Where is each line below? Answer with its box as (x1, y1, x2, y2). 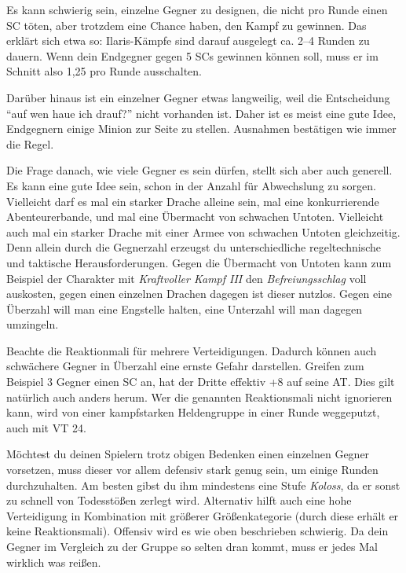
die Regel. (6, 135, 54, 152)
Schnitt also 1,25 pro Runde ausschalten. (6, 63, 202, 79)
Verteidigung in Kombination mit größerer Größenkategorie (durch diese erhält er (6, 507, 399, 523)
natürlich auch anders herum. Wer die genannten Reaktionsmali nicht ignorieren (6, 388, 393, 405)
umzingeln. (6, 316, 59, 332)
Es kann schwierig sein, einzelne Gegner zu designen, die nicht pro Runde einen (6, 2, 388, 17)
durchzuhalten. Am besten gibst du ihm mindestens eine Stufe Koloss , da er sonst (6, 476, 401, 493)
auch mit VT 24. (6, 419, 86, 435)
